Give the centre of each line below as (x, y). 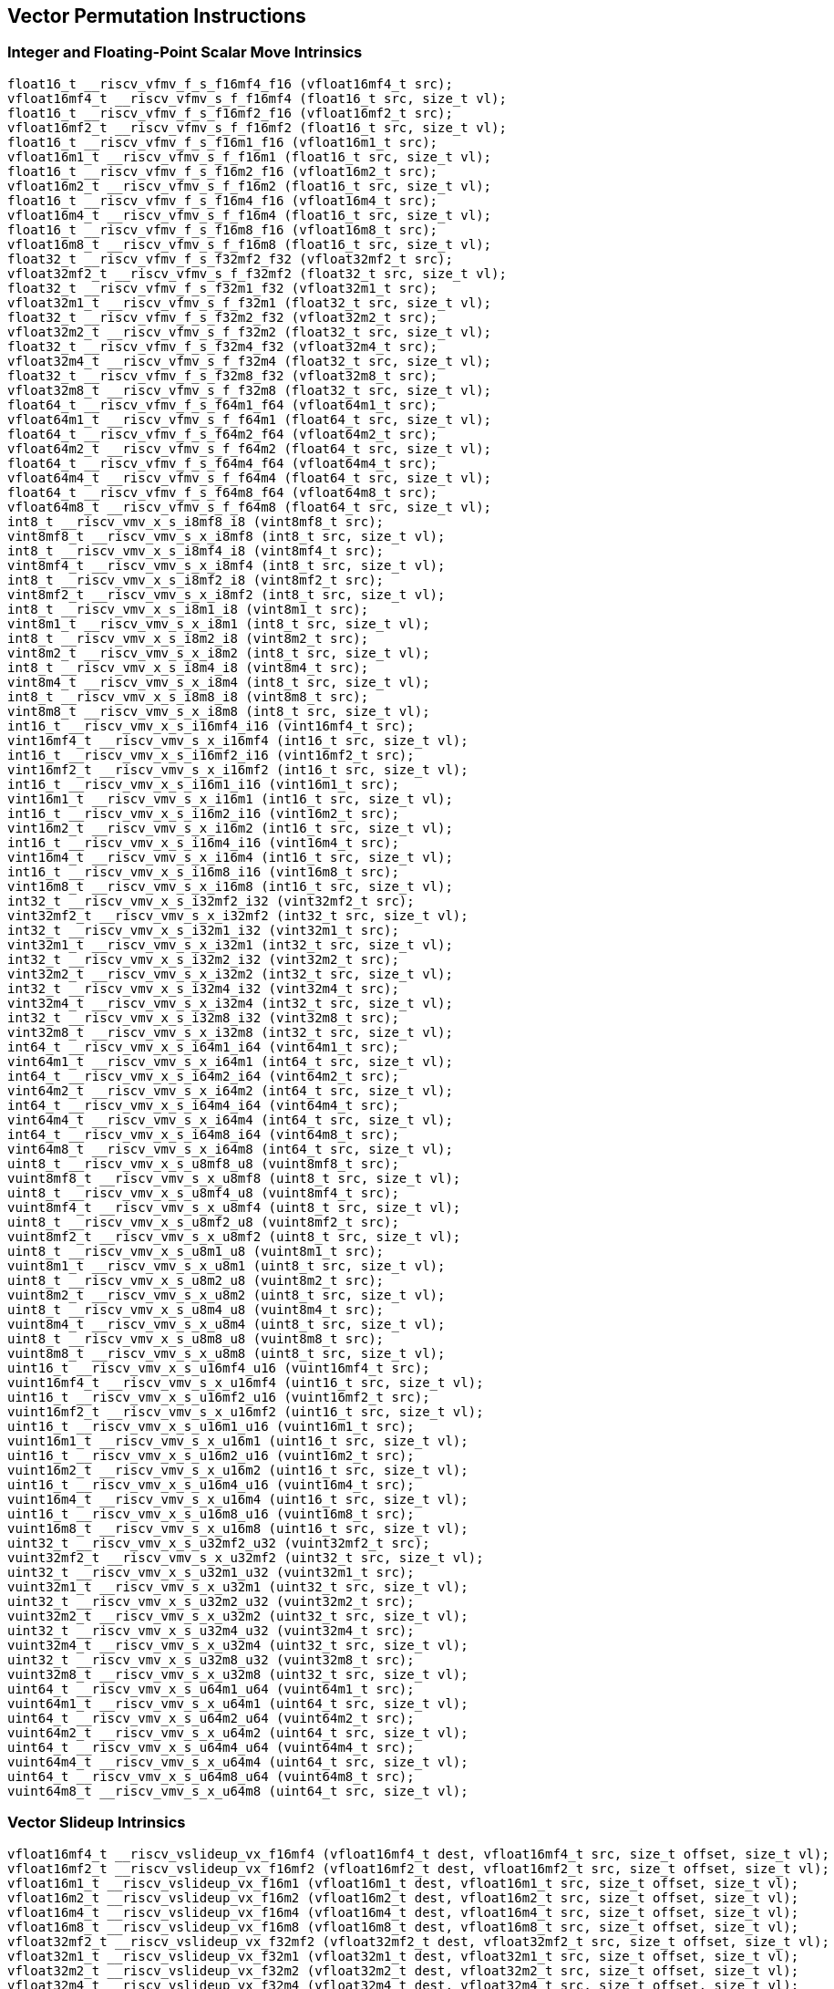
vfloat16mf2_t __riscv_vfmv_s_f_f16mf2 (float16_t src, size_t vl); (257, 127)
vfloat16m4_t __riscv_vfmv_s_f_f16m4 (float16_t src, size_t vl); (250, 215)
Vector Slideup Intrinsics (97, 1823)
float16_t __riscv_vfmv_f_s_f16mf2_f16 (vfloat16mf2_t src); (230, 113)
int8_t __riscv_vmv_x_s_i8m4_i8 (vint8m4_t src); (188, 667)
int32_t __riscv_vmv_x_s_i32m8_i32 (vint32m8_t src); (203, 1017)
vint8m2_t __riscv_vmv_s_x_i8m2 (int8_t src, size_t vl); (219, 653)
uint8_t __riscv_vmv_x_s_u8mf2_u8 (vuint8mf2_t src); (203, 1222)
